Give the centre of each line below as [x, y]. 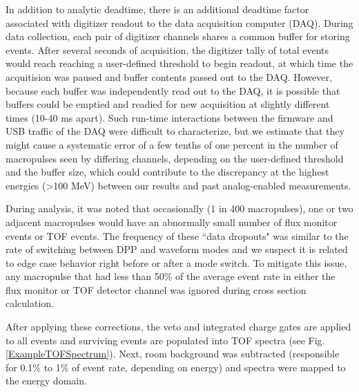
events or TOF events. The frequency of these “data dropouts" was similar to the [177, 235]
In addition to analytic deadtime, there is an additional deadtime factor [157, 9]
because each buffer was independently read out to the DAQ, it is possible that [173, 90]
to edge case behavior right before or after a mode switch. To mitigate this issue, [176, 262]
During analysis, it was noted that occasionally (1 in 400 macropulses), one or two [179, 208]
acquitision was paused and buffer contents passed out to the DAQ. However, [169, 76]
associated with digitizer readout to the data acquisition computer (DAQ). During [179, 22]
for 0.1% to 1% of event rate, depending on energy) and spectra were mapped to [176, 367]
